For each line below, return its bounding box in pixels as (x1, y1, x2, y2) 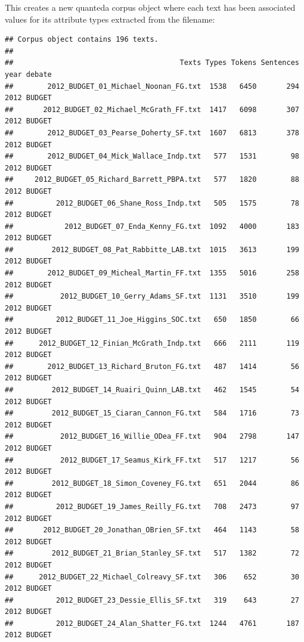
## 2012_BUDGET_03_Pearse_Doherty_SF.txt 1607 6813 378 (5, 128, 299, 137)
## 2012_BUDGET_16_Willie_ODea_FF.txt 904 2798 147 (5, 432, 299, 441)
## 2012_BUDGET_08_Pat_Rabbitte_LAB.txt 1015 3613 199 (5, 245, 299, 254)
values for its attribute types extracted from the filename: (5, 13, 215, 25)
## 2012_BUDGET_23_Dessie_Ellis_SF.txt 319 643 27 (5, 596, 299, 604)
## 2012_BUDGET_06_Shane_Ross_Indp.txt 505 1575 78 (5, 199, 299, 207)
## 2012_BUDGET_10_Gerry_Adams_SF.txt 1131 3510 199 (5, 292, 299, 301)
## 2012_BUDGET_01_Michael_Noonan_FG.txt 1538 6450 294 (5, 82, 299, 91)
